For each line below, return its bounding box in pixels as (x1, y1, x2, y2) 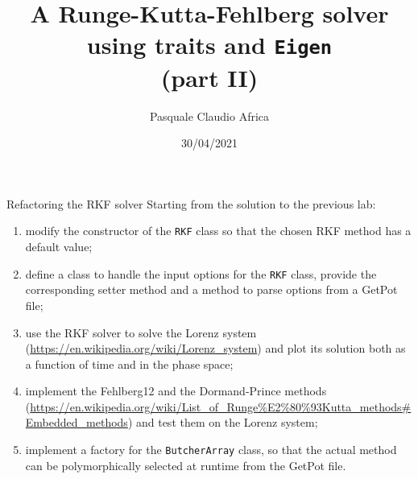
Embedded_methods (25, 414, 128, 431)
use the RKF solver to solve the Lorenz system (25, 324, 257, 341)
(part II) (160, 60, 259, 93)
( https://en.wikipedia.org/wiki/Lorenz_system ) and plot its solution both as (25, 340, 406, 357)
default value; (25, 238, 93, 255)
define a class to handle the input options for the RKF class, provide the (25, 265, 377, 282)
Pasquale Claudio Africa (149, 107, 270, 124)
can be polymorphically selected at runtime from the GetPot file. (25, 456, 346, 473)
